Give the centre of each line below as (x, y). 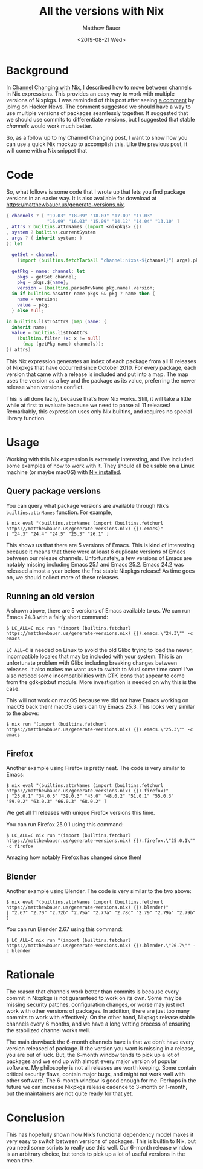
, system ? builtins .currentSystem (51, 232)
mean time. (20, 1160)
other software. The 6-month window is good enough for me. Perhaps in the (101, 1081)
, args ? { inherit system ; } (44, 238)
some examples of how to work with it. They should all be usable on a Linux (100, 466)
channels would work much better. (49, 126)
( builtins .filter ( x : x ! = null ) (59, 338)
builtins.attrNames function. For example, (60, 512)
